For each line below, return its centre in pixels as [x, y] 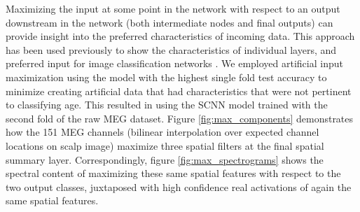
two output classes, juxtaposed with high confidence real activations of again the [179, 186]
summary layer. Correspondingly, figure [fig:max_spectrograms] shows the [165, 159]
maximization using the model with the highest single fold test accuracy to [166, 77]
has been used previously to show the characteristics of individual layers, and [171, 49]
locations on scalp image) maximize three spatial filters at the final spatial [165, 145]
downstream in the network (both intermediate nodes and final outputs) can [169, 22]
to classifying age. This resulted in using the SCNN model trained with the [167, 105]
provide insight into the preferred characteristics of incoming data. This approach [180, 36]
